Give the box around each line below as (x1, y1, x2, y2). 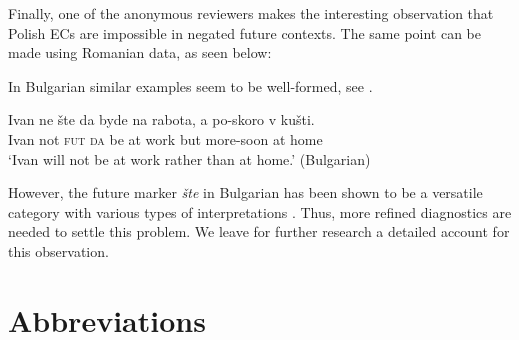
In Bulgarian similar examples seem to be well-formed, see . (8, 75, 373, 96)
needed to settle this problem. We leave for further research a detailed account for (8, 221, 510, 242)
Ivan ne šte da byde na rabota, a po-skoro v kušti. (8, 109, 315, 130)
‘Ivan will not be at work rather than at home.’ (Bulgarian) (8, 148, 371, 169)
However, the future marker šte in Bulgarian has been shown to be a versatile (8, 182, 483, 203)
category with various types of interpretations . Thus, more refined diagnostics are (8, 201, 512, 222)
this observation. (8, 240, 109, 261)
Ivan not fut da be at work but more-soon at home (8, 128, 323, 149)
